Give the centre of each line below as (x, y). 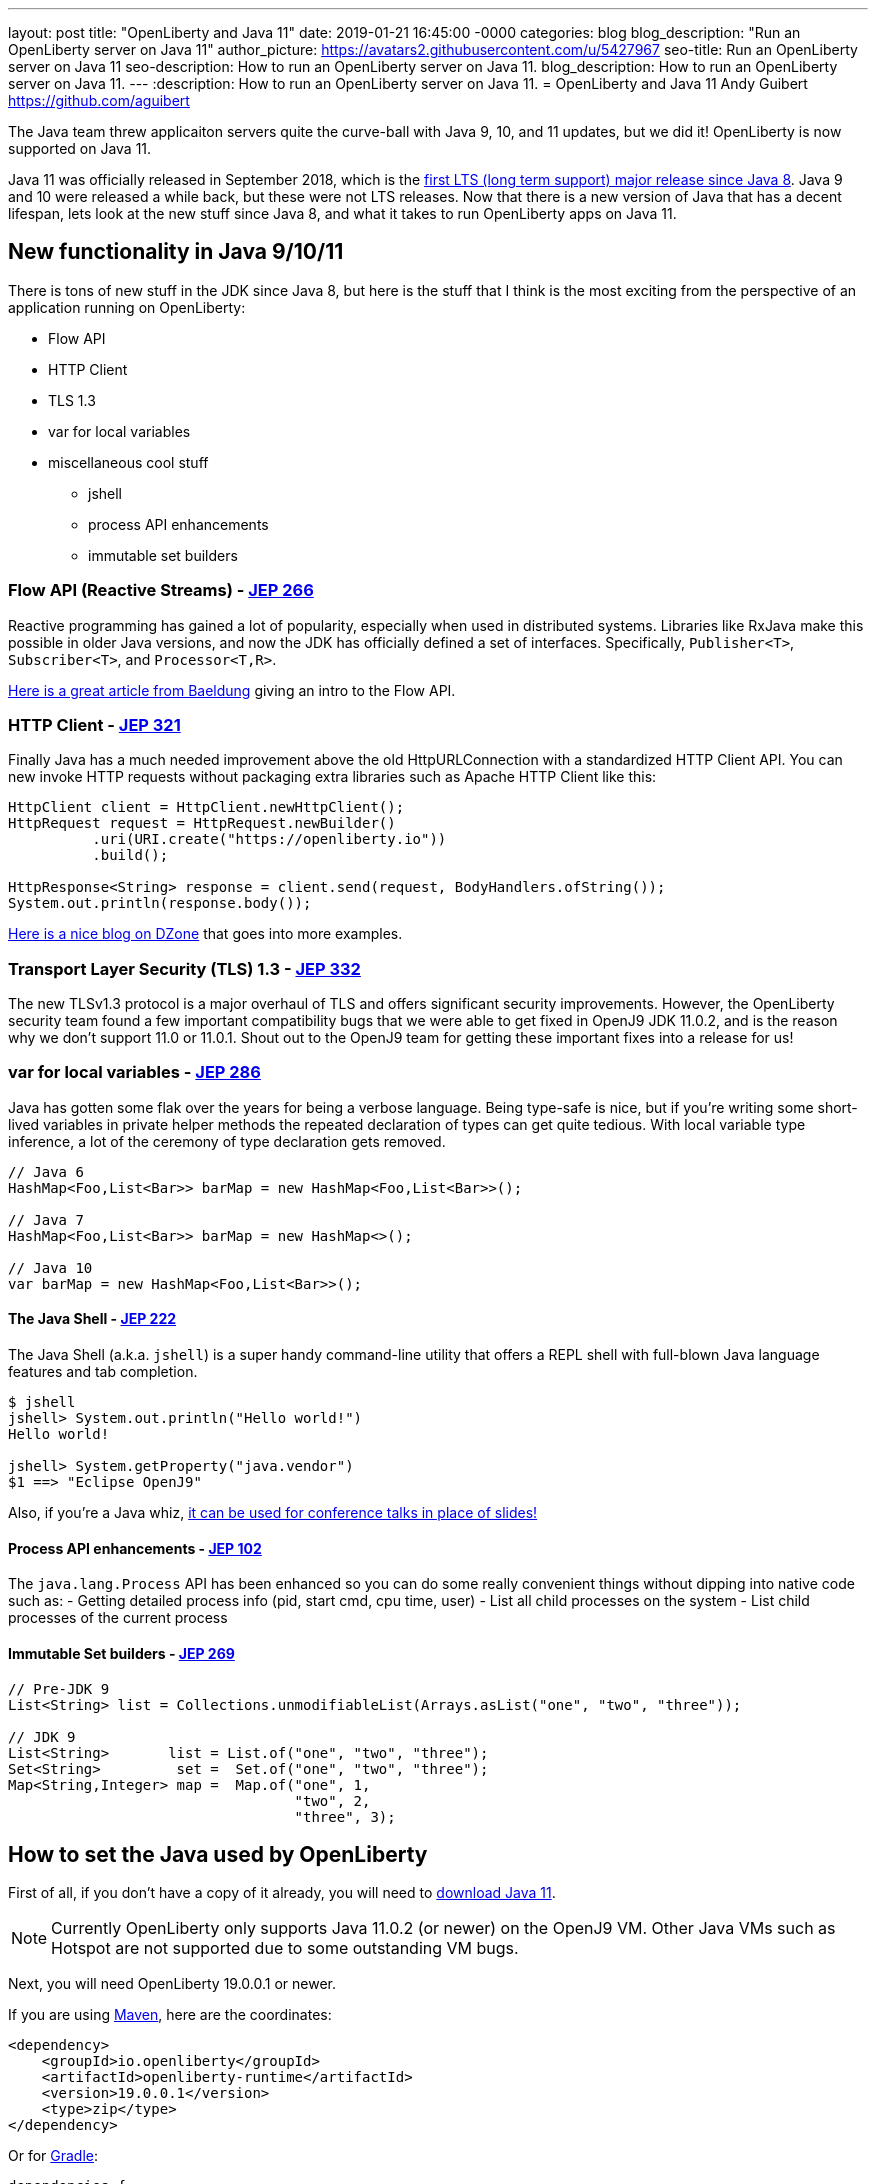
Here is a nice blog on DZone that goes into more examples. (205, 934)
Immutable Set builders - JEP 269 (121, 1653)
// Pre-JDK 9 (59, 1688)
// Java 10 (50, 1267)
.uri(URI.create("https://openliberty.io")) (269, 839)
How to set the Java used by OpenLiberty (218, 1854)
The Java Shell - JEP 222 (92, 1319)
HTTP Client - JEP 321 (94, 724)
